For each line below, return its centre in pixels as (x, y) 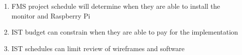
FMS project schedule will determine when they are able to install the (116, 6)
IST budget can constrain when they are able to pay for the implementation (125, 32)
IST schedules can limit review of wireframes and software (98, 48)
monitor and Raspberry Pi (51, 15)
